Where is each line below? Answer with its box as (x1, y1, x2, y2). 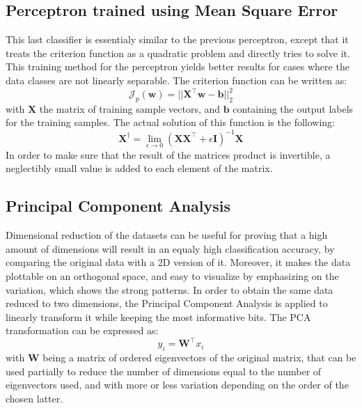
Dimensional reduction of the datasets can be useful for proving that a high (6, 228, 328, 242)
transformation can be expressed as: (6, 323, 159, 338)
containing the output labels (233, 101, 354, 116)
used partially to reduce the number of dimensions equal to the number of (6, 363, 322, 378)
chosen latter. (6, 391, 63, 405)
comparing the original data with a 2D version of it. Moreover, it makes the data (6, 255, 351, 269)
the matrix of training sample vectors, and (39, 101, 221, 116)
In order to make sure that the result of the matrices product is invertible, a (6, 147, 331, 162)
